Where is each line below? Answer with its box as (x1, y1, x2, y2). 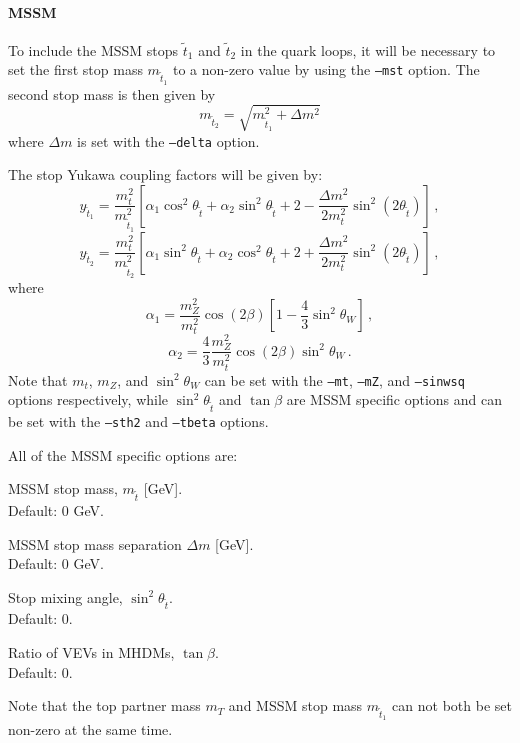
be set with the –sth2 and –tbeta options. (8, 410, 269, 431)
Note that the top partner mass (8, 695, 201, 716)
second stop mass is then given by (8, 83, 216, 104)
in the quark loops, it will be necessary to (240, 39, 496, 60)
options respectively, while (8, 389, 169, 410)
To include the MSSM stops (8, 39, 179, 60)
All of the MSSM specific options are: (8, 444, 238, 465)
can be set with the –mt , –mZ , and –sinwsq (204, 369, 465, 390)
